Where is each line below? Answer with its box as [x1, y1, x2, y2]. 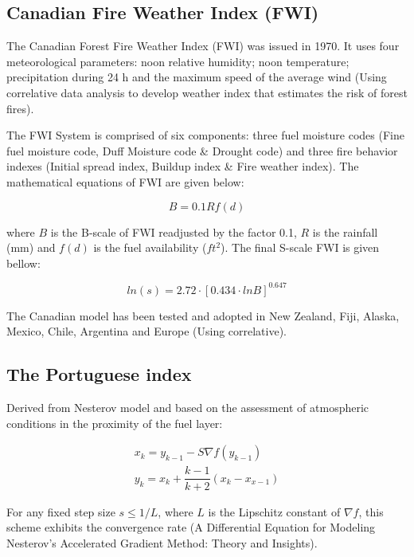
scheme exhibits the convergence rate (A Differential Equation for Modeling [6, 519, 376, 535]
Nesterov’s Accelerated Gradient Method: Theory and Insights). [6, 534, 318, 551]
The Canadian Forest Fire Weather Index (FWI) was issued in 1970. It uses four [6, 37, 400, 54]
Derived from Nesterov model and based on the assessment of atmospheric [6, 399, 369, 416]
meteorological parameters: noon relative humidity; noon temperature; [6, 53, 350, 69]
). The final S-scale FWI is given [221, 239, 380, 256]
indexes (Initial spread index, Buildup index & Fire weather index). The [6, 158, 359, 175]
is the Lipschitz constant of [208, 503, 341, 520]
